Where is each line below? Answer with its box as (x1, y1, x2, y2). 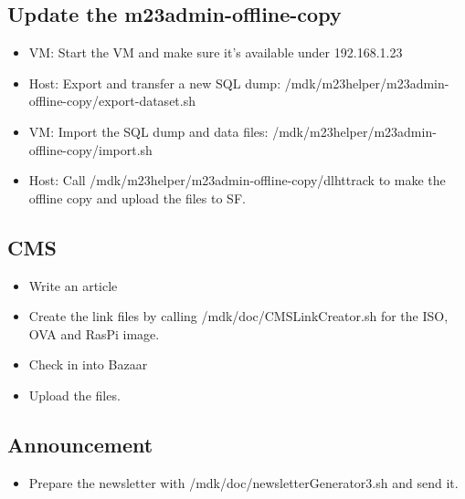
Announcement (7, 430, 153, 458)
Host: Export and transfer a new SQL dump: (28, 73, 281, 92)
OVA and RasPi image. (28, 324, 160, 343)
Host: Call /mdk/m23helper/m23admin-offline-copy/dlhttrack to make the (28, 171, 446, 190)
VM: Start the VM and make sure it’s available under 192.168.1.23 (28, 43, 403, 62)
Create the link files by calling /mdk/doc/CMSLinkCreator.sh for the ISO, (28, 307, 449, 326)
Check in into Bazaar (28, 355, 148, 374)
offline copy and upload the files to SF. (28, 188, 246, 207)
